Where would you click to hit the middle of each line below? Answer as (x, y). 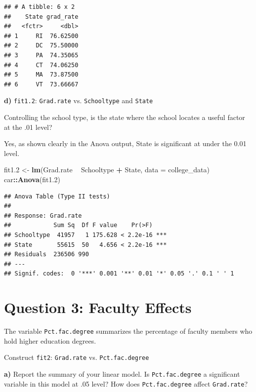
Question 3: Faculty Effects (98, 307)
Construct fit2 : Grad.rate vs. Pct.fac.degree (77, 357)
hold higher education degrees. (50, 340)
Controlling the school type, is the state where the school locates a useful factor (125, 117)
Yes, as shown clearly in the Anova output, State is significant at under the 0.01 (125, 143)
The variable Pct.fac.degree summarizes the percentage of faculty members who (128, 331)
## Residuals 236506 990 (46, 255)
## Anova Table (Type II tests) (57, 196)
